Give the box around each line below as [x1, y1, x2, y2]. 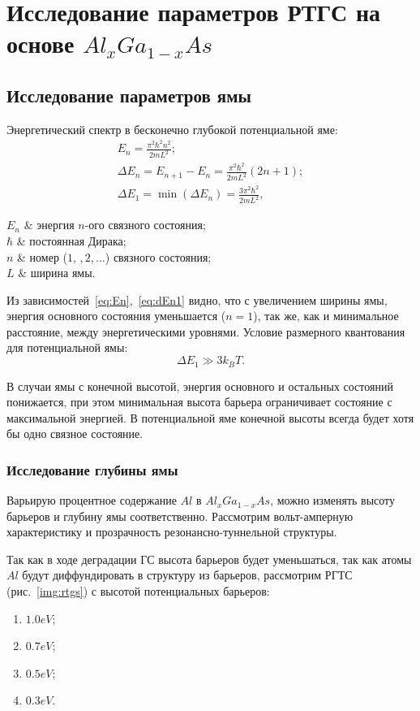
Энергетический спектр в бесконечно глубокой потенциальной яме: [6, 120, 338, 137]
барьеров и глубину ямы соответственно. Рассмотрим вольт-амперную [6, 507, 354, 524]
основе [6, 27, 75, 60]
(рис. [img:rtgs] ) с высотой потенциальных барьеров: [6, 583, 270, 600]
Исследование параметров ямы [6, 82, 251, 107]
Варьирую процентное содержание [6, 492, 177, 509]
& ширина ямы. [18, 264, 96, 281]
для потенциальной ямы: [6, 339, 128, 356]
